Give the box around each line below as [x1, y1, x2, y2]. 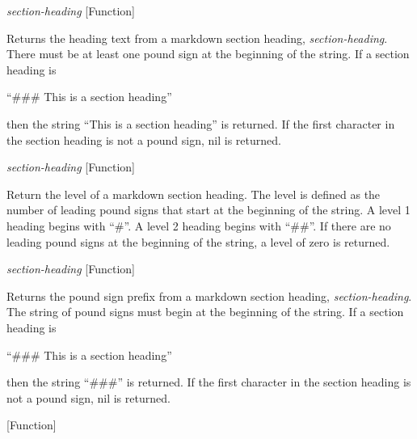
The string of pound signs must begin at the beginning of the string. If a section [6, 303, 404, 320]
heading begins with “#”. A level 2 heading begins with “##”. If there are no [6, 217, 391, 234]
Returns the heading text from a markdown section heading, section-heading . [6, 29, 388, 46]
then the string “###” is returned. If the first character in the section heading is [6, 374, 411, 390]
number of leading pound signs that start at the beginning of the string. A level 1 [6, 201, 411, 218]
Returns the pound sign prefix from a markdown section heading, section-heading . [6, 287, 412, 304]
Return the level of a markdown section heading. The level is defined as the [6, 185, 381, 202]
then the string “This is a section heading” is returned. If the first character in [6, 115, 395, 132]
